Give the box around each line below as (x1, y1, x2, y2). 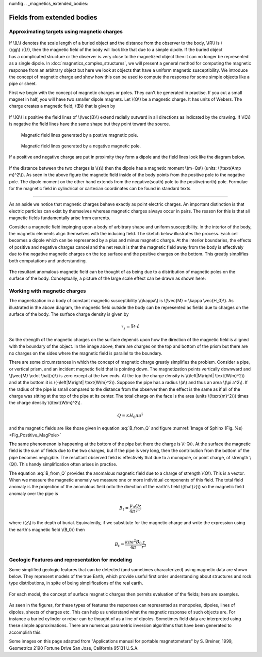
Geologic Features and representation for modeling (9, 557, 132, 563)
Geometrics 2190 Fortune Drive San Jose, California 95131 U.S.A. (9, 645, 139, 651)
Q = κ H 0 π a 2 (117, 412, 144, 419)
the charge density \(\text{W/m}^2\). (9, 400, 82, 406)
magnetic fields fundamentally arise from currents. (9, 215, 111, 221)
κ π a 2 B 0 (125, 538, 142, 545)
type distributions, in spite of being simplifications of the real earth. (9, 580, 143, 586)
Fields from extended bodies (9, 13, 98, 21)
